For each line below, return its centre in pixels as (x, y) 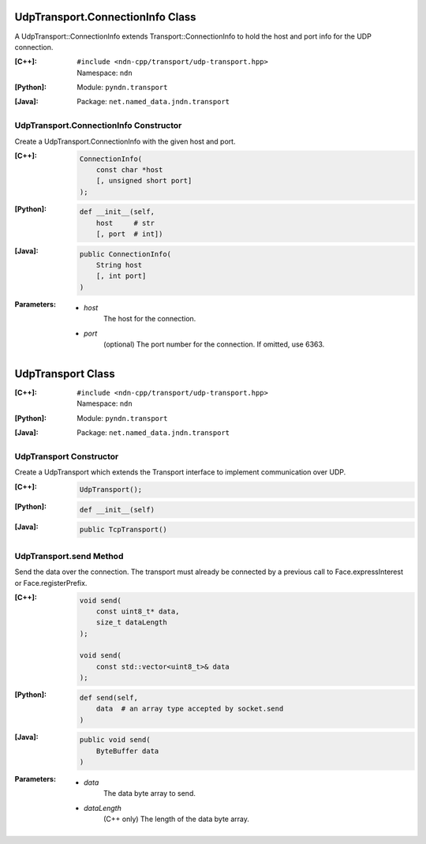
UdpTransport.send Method (69, 556)
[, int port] (121, 276)
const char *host (129, 169)
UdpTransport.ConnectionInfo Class (105, 17)
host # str (125, 223)
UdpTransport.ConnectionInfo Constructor (98, 126)
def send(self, (108, 698)
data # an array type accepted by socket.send (190, 709)
